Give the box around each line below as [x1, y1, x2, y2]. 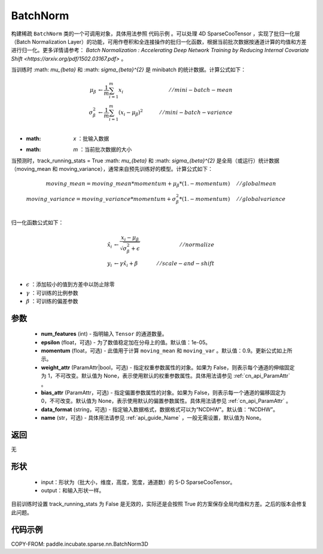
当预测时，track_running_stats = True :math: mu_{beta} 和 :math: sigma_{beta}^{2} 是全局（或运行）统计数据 [11, 156, 279, 164]
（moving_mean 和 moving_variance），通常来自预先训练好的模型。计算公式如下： [11, 165, 214, 173]
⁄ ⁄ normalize [180, 242, 215, 248]
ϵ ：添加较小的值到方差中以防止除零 [26, 281, 115, 288]
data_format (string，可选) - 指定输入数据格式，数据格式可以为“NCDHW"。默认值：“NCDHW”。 [41, 405, 278, 413]
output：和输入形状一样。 [41, 486, 105, 494]
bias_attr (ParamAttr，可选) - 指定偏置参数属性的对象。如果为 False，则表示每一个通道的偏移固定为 [41, 389, 287, 396]
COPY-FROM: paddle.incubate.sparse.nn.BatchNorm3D [11, 540, 149, 547]
